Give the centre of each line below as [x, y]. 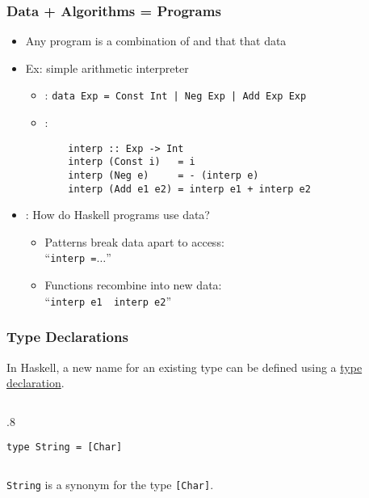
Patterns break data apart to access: [134, 241]
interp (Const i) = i [132, 162]
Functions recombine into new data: [133, 285]
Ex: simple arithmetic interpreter [107, 68]
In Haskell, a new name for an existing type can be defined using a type [184, 367]
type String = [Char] [65, 447]
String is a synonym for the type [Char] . [110, 485]
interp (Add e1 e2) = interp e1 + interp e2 [189, 189]
